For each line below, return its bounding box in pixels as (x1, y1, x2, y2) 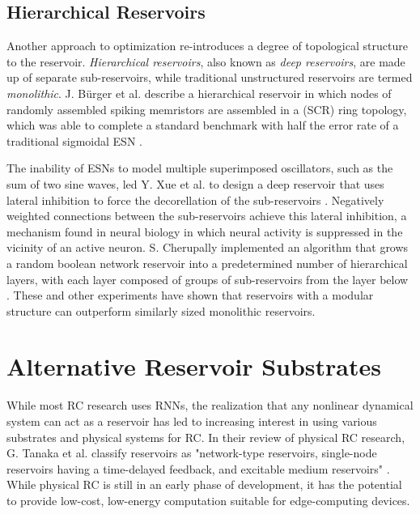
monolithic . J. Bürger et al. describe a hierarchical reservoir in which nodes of (6, 84, 392, 101)
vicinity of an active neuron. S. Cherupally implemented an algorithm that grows (6, 239, 409, 256)
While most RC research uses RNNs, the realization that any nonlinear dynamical (6, 397, 414, 414)
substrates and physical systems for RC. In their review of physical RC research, (6, 428, 405, 445)
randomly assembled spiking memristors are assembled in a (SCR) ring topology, (6, 100, 407, 117)
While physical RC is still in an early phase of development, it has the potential (6, 476, 402, 493)
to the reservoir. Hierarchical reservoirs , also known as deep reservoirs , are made (6, 53, 405, 70)
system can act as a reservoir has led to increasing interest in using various (6, 413, 377, 430)
